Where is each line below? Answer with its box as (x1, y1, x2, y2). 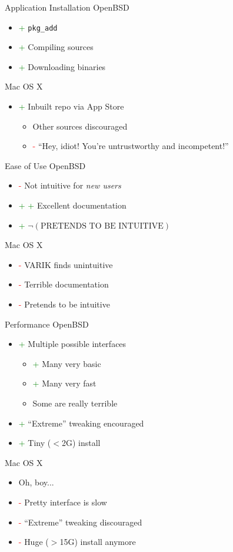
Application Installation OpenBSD (5, 1, 129, 13)
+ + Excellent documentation (18, 199, 127, 211)
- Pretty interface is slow (18, 495, 107, 508)
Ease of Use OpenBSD (5, 159, 86, 171)
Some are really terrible (32, 396, 118, 409)
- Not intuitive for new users (18, 179, 121, 191)
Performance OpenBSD (5, 318, 89, 330)
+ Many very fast (32, 377, 96, 389)
